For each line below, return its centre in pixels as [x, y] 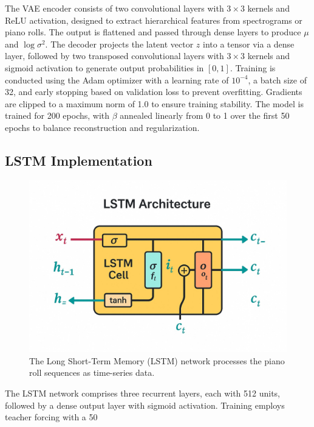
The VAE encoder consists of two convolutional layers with [114, 8]
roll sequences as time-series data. [92, 372]
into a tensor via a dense [249, 44]
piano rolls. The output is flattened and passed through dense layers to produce [153, 32]
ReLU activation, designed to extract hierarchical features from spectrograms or [154, 20]
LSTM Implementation [79, 160]
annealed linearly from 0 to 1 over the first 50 [205, 115]
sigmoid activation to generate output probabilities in [104, 67]
